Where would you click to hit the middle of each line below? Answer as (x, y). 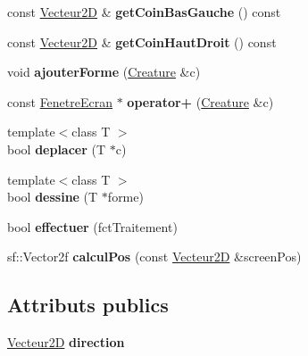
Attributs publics (88, 305)
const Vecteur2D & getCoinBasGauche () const (144, 12)
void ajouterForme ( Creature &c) (104, 72)
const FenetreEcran (60, 101)
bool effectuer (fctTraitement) (92, 226)
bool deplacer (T (57, 149)
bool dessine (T (53, 197)
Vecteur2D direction (66, 342)
